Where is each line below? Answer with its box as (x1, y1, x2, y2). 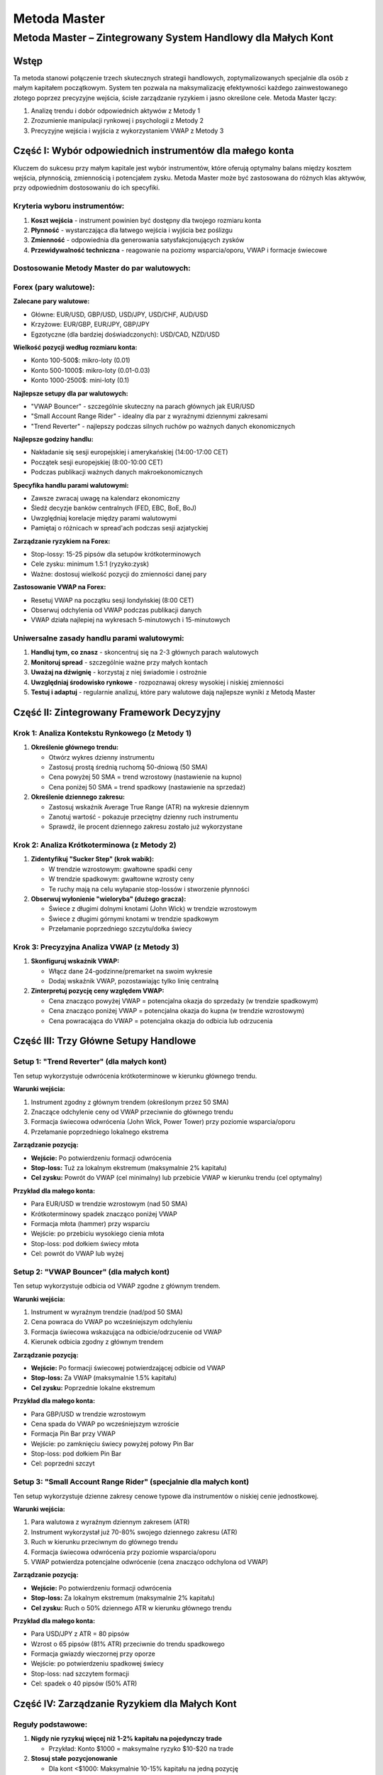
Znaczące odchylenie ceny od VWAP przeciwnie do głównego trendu (30, 1108, 233, 1116)
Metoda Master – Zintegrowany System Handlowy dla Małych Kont (13, 31, 333, 44)
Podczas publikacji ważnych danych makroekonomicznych (30, 468, 204, 476)
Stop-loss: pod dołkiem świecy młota (30, 1239, 140, 1247)
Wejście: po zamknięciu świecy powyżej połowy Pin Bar (30, 1439, 194, 1448)
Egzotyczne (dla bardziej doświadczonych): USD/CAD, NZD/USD (30, 330, 220, 339)
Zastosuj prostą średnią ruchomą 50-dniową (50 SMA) (48, 763, 209, 771)
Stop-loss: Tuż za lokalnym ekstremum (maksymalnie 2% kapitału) (30, 1163, 227, 1171)
